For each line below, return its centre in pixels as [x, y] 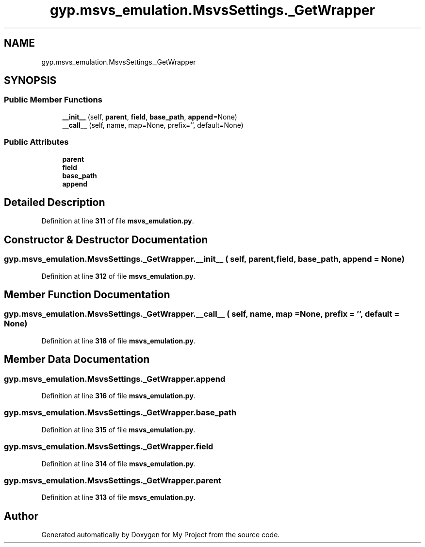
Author [21, 516]
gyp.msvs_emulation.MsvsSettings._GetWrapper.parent [113, 480]
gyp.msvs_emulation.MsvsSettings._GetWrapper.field [109, 447]
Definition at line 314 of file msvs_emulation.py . [119, 463]
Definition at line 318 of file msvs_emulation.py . [118, 341]
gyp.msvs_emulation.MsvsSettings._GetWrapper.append [115, 379]
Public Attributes [36, 142]
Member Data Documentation [77, 359]
